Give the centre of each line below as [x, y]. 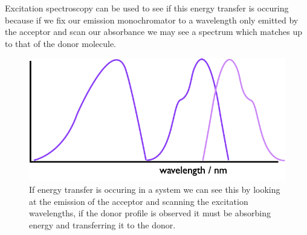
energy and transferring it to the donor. [102, 224]
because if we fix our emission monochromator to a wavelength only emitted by [152, 20]
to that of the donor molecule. [60, 43]
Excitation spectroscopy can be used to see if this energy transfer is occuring [147, 8]
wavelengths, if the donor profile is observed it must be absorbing [150, 213]
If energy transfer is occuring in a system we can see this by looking [155, 190]
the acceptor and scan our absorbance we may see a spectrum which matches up [154, 32]
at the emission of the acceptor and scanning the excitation [139, 201]
